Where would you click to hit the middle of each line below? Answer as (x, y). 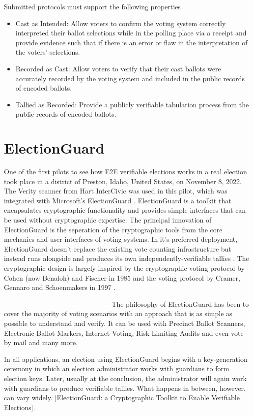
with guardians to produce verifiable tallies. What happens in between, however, (125, 388)
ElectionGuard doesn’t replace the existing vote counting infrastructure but (118, 248)
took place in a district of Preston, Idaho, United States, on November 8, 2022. (123, 181)
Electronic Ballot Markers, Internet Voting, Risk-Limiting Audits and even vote (124, 333)
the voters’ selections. (48, 52)
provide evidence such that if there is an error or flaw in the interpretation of (131, 42)
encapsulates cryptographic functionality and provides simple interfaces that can (125, 210)
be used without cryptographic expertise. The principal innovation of (108, 220)
